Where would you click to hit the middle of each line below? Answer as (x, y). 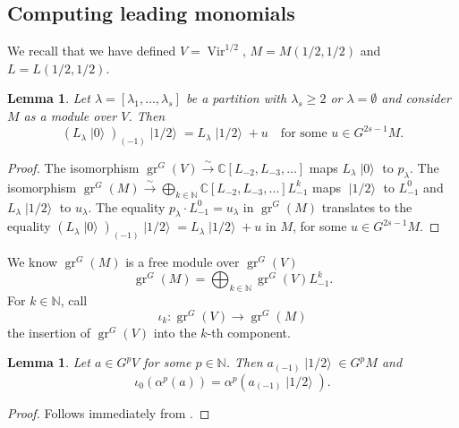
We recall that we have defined (92, 51)
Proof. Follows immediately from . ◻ (109, 412)
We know (32, 262)
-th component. (249, 332)
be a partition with (236, 98)
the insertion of (49, 332)
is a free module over (183, 262)
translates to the (367, 206)
